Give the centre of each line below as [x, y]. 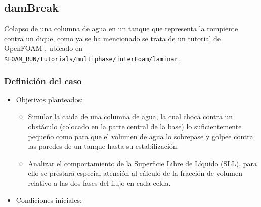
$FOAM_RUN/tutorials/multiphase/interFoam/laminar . [92, 58]
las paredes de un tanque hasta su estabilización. [103, 146]
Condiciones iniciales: [49, 200]
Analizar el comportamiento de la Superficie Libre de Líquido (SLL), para [143, 163]
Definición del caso [43, 81]
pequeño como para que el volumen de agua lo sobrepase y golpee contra [141, 136]
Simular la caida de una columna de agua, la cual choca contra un [130, 116]
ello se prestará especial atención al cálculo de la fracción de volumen [135, 173]
